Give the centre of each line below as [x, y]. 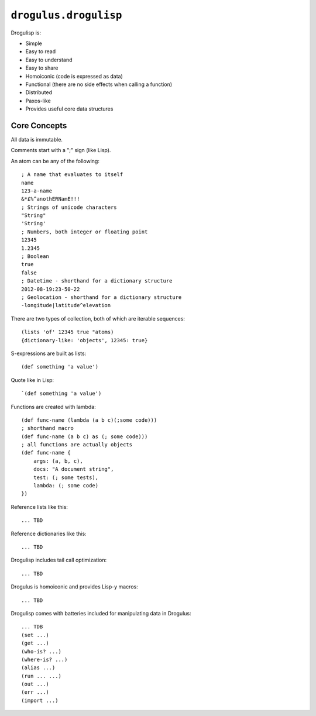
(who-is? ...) [41, 651]
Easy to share [42, 68]
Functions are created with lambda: [53, 407]
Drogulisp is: [26, 33]
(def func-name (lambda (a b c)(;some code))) [89, 420]
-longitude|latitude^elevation [66, 305]
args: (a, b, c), [58, 461]
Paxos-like [38, 101]
